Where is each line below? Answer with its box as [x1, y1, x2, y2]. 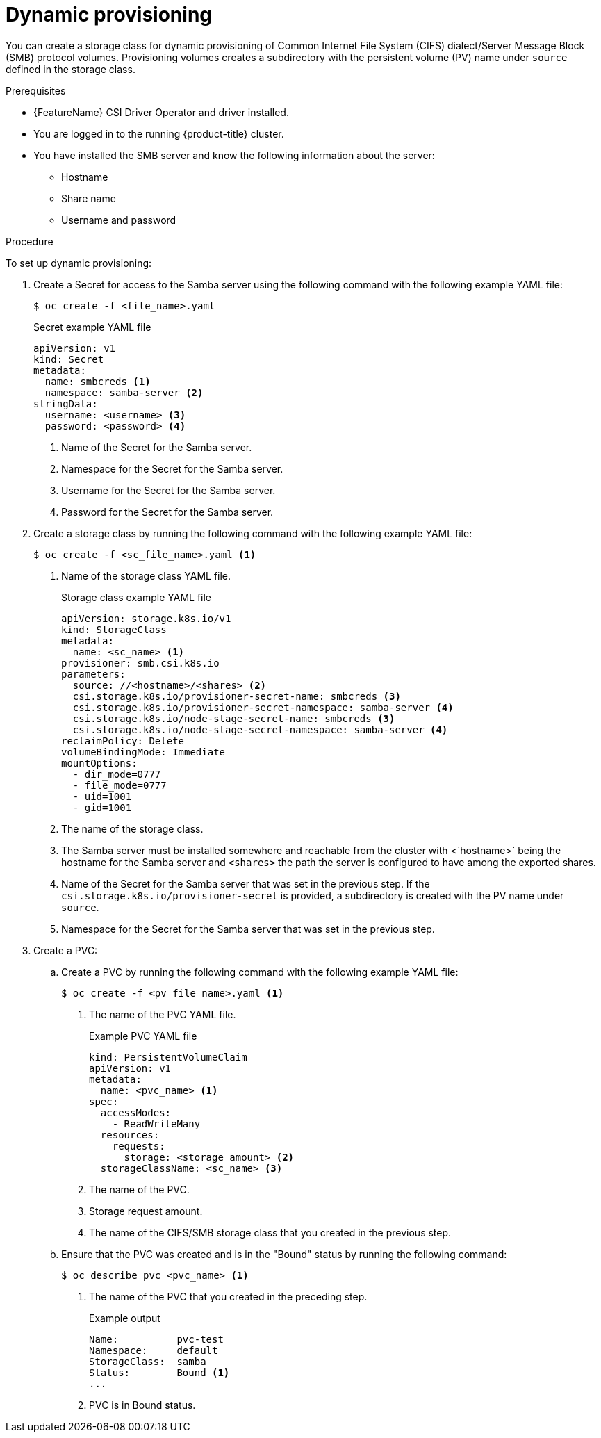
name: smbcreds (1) [44, 375, 151, 387]
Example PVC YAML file [89, 1029, 197, 1042]
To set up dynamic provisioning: [6, 256, 152, 269]
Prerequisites [6, 84, 66, 97]
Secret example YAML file [33, 320, 151, 333]
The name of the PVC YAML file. [89, 1008, 236, 1020]
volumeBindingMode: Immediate [61, 746, 226, 758]
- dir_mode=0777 [72, 768, 161, 780]
